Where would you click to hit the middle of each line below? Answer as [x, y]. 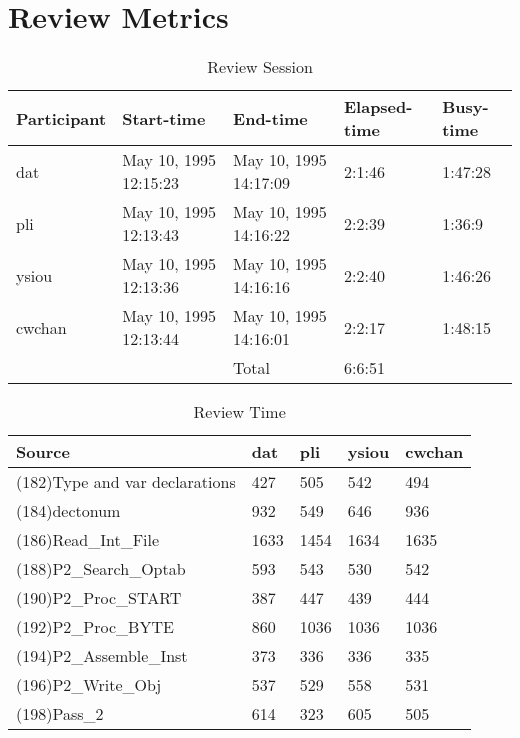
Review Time [239, 412]
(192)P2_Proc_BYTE [95, 627]
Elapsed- [378, 107]
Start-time [164, 118]
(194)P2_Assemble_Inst [102, 656]
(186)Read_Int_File [88, 540]
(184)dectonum [68, 511]
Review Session [260, 67]
